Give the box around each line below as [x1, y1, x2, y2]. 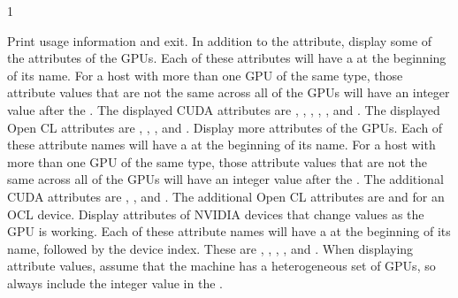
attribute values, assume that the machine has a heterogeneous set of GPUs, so [7, 256, 436, 275]
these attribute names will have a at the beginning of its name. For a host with [7, 135, 436, 154]
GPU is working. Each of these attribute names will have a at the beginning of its [7, 222, 451, 241]
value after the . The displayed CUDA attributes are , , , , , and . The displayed [7, 100, 440, 118]
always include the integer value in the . [7, 273, 223, 292]
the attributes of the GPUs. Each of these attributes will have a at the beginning [7, 49, 447, 67]
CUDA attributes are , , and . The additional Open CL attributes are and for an [7, 187, 445, 205]
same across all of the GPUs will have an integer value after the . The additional [7, 170, 444, 188]
